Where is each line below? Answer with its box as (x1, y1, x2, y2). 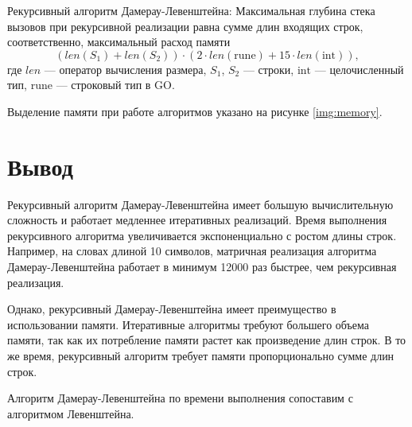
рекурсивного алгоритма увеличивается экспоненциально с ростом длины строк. (7, 227, 397, 243)
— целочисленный (314, 60, 404, 77)
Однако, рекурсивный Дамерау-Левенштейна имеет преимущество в (7, 301, 336, 317)
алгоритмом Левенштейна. (7, 405, 134, 421)
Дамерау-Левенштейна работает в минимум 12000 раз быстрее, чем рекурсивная (7, 258, 397, 275)
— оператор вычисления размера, (44, 60, 207, 77)
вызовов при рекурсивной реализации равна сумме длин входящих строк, (7, 17, 363, 34)
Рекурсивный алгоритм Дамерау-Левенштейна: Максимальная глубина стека (7, 2, 375, 18)
